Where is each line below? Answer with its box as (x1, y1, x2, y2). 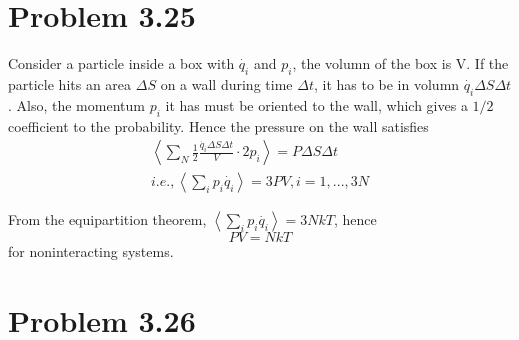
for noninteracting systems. (8, 241, 174, 262)
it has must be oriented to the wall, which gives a (165, 94, 468, 115)
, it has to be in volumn (313, 73, 460, 94)
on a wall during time (160, 73, 293, 94)
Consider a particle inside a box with (8, 53, 235, 74)
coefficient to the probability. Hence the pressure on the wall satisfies (8, 115, 429, 136)
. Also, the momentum (8, 94, 145, 115)
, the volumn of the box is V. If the (292, 53, 509, 74)
